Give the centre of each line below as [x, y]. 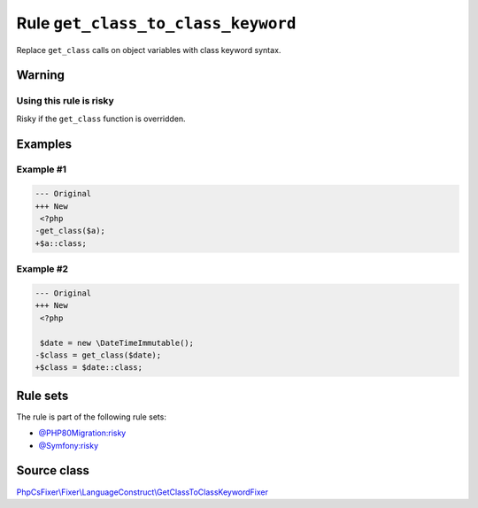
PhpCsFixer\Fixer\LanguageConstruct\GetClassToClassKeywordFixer [143, 492]
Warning [41, 75]
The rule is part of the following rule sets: [92, 417]
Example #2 [42, 269]
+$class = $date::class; [89, 368]
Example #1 [41, 170]
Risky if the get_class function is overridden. [101, 119]
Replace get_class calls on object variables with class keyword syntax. [149, 50]
